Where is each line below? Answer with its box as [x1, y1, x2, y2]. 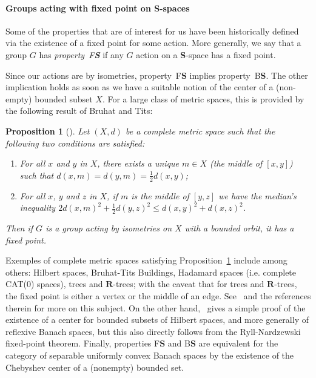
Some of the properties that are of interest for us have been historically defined [5, 24, 299, 37]
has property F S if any [39, 48, 124, 61]
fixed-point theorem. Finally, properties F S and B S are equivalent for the [5, 337, 278, 350]
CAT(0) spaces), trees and [5, 277, 103, 290]
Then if [5, 221, 33, 234]
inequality [19, 201, 56, 214]
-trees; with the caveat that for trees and [113, 277, 264, 290]
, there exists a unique [97, 157, 180, 170]
